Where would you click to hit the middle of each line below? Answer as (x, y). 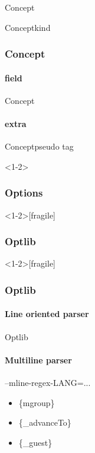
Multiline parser (38, 359)
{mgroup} (37, 402)
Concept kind (28, 27)
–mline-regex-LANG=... (48, 383)
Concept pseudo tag (39, 146)
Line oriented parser (47, 314)
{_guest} (35, 442)
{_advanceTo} (45, 422)
